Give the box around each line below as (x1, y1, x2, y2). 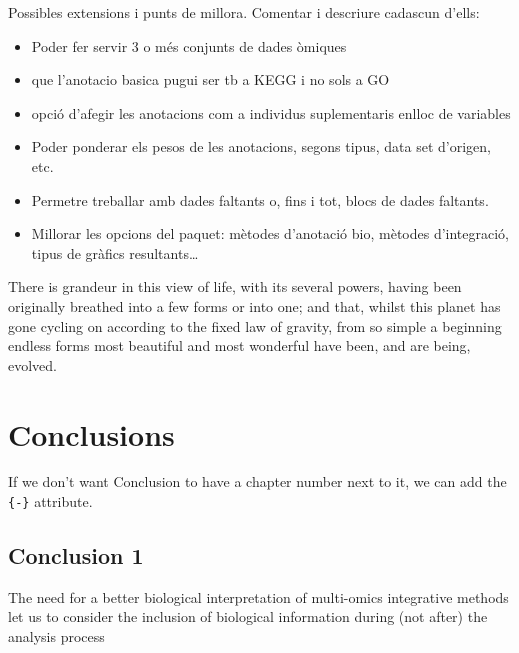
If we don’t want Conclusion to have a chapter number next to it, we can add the (8, 471, 507, 492)
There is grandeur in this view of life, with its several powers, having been (8, 276, 462, 297)
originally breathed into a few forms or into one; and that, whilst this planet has (8, 295, 501, 316)
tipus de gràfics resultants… (31, 242, 199, 263)
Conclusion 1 (8, 540, 144, 571)
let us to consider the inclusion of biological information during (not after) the (8, 606, 488, 627)
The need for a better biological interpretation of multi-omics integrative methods (8, 586, 509, 607)
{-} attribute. (8, 491, 93, 512)
